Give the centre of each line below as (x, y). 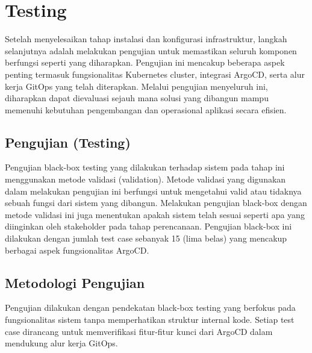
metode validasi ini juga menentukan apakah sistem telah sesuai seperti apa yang (155, 214)
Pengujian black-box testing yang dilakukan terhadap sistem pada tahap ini (145, 167)
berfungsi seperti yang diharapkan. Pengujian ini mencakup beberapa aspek (145, 62)
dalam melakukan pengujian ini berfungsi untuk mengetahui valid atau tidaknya (153, 191)
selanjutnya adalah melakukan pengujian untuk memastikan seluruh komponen (151, 50)
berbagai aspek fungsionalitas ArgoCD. (77, 250)
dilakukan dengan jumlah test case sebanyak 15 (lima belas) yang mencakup (146, 238)
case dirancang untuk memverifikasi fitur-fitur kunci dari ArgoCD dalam (139, 331)
